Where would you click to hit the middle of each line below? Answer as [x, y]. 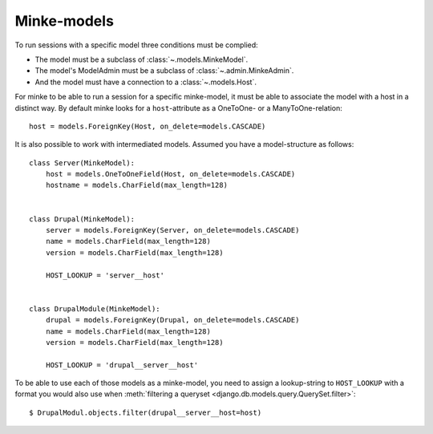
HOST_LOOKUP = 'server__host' [105, 275]
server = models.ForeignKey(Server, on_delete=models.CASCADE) [172, 230]
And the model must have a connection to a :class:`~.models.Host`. [146, 82]
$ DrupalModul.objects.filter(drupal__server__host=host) [146, 412]
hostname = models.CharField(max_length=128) [137, 185]
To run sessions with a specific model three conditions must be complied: [136, 45]
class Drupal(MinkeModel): [82, 219]
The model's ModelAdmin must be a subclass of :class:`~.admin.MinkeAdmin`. [164, 71]
